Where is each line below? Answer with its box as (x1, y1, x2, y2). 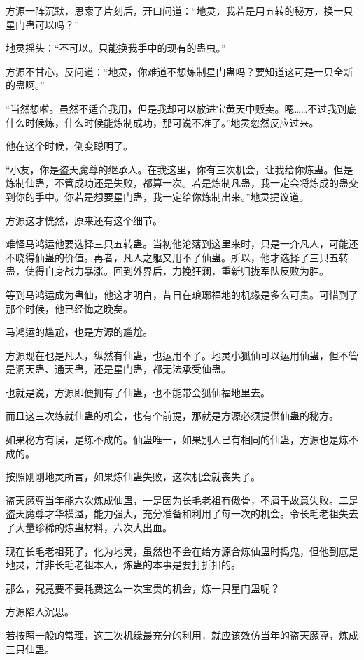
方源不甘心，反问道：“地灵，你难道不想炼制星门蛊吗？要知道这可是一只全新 (6, 64, 353, 78)
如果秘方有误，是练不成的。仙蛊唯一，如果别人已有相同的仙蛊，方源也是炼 (6, 432, 349, 447)
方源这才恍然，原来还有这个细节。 (6, 213, 162, 227)
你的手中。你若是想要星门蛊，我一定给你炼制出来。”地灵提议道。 (15, 189, 309, 203)
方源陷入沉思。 (6, 604, 74, 619)
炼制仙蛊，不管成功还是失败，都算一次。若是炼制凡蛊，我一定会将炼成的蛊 (6, 175, 349, 190)
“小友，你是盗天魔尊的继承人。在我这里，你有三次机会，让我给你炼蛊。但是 (6, 162, 353, 176)
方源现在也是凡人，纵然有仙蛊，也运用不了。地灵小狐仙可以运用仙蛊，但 (6, 347, 339, 362)
